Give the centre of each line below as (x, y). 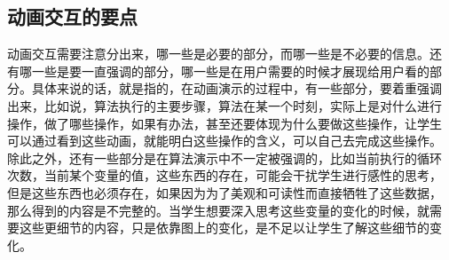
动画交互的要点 (72, 16)
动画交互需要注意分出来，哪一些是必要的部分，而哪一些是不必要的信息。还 (224, 54)
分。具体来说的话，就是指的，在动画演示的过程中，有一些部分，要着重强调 (224, 88)
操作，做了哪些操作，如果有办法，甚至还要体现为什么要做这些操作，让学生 (224, 123)
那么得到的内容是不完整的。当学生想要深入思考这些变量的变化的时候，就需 (224, 210)
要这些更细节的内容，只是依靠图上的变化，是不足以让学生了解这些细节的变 (224, 228)
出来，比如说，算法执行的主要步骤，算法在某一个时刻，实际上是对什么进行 (224, 105)
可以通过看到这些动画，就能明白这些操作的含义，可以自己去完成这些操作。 (224, 141)
